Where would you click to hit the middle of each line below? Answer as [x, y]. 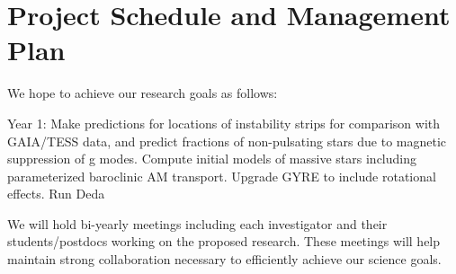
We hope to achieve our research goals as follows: [143, 93]
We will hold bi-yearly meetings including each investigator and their [197, 223]
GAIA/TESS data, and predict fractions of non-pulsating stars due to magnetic [227, 141]
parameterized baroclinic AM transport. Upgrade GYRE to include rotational [222, 176]
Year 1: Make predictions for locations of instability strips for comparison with [224, 123]
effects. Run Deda [56, 194]
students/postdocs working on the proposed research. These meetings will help [224, 241]
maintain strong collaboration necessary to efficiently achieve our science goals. [224, 259]
